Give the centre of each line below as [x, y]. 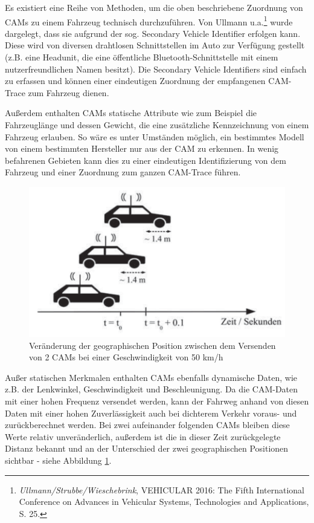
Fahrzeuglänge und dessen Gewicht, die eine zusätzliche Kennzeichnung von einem [157, 125]
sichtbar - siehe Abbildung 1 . [58, 460]
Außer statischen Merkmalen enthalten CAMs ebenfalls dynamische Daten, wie [151, 377]
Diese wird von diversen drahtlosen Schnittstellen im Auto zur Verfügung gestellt [155, 45]
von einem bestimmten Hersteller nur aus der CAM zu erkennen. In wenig [142, 148]
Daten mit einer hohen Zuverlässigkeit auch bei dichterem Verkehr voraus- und [151, 413]
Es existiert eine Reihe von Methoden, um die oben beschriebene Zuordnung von [154, 7]
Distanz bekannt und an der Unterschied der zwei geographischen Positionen [147, 448]
